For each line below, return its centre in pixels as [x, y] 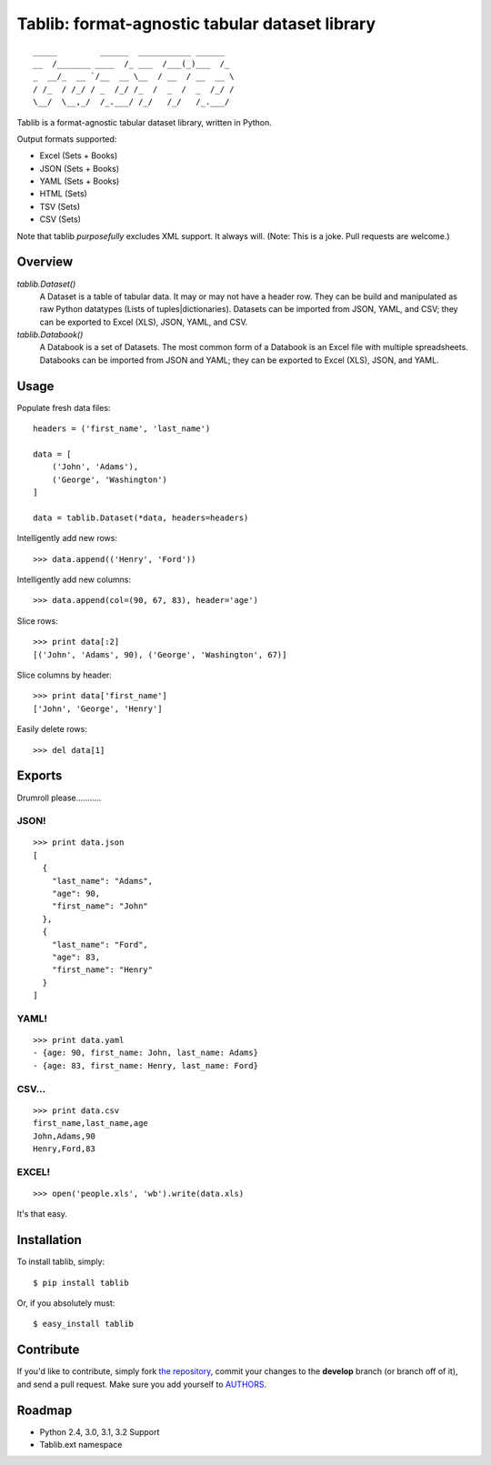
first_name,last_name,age [91, 1124]
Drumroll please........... [59, 798]
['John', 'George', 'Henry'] [98, 708]
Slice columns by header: [65, 675]
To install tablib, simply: [60, 1262]
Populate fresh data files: [64, 407]
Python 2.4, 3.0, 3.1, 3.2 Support [100, 1431]
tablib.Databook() [50, 335]
